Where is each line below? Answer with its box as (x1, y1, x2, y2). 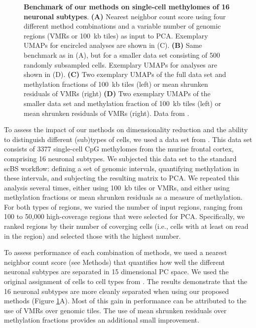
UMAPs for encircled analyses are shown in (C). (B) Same (24, 40, 202, 50)
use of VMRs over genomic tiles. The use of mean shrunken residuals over (4, 305, 227, 315)
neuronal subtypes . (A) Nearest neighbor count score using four (24, 11, 226, 21)
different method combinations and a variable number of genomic (24, 21, 221, 31)
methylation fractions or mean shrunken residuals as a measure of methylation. (4, 192, 243, 202)
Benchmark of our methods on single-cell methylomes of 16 (24, 1, 230, 11)
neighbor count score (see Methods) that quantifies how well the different (4, 256, 225, 267)
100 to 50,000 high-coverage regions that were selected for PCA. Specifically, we (4, 211, 245, 221)
